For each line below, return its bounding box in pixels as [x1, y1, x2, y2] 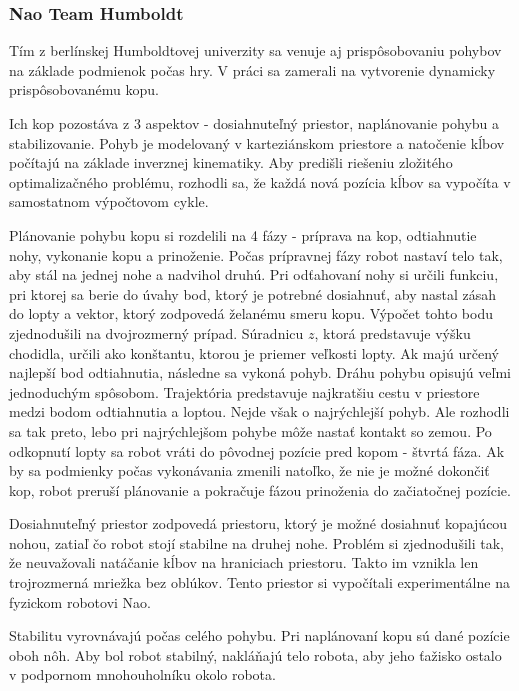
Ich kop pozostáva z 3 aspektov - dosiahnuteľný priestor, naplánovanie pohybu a [9, 113, 500, 133]
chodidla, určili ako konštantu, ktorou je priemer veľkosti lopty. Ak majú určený [9, 342, 500, 363]
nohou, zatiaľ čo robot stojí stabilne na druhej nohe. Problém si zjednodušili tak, [9, 532, 504, 553]
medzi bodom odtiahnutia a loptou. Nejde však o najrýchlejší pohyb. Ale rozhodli [9, 401, 510, 422]
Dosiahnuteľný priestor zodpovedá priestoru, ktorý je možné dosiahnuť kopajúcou [9, 513, 508, 534]
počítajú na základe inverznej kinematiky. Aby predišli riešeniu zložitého [9, 152, 453, 173]
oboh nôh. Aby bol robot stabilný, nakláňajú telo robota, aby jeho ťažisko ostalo [9, 644, 502, 665]
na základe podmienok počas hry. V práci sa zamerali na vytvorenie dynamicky [9, 59, 496, 80]
